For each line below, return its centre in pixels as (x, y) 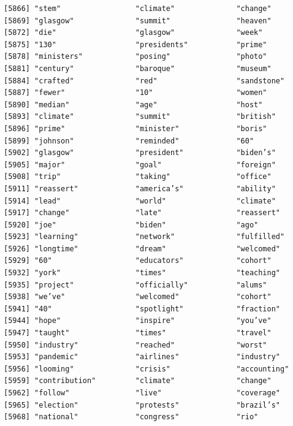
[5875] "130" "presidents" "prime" (135, 44)
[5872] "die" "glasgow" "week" (133, 33)
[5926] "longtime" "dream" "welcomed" (142, 249)
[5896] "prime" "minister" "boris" (135, 128)
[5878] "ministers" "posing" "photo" (135, 57)
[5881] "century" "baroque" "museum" (138, 68)
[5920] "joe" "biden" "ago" (131, 225)
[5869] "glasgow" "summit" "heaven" (138, 21)
